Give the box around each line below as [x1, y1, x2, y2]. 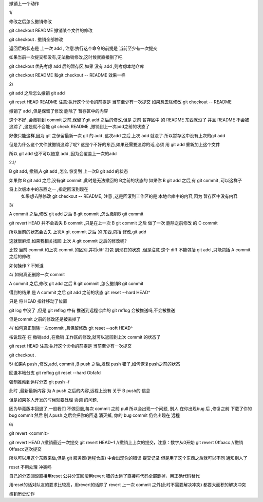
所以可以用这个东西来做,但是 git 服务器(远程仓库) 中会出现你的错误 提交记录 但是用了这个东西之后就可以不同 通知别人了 [9, 455, 248, 461]
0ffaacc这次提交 [9, 446, 42, 452]
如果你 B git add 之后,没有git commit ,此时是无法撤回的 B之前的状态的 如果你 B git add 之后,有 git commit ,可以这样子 [9, 177, 242, 183]
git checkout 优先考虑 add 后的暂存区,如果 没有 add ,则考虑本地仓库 [9, 63, 145, 69]
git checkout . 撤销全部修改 [9, 37, 63, 42]
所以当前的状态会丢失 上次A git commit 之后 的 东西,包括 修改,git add [9, 229, 147, 235]
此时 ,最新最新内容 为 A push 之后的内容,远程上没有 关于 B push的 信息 [9, 388, 150, 394]
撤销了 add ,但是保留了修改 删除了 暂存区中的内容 [9, 108, 108, 114]
